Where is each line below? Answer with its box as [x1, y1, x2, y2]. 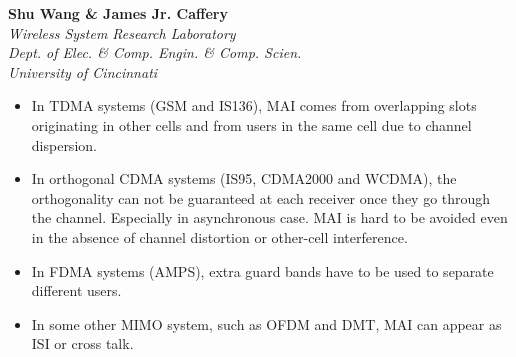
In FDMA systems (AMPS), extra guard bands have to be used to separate [31, 260, 494, 281]
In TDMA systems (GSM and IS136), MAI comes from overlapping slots [31, 95, 477, 116]
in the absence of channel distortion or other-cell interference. [31, 226, 408, 247]
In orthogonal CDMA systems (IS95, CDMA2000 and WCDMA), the [31, 168, 457, 189]
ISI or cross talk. [31, 333, 134, 354]
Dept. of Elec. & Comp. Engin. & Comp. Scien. [8, 42, 302, 63]
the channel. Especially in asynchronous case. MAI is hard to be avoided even [31, 207, 508, 228]
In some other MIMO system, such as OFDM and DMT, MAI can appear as [31, 313, 502, 334]
